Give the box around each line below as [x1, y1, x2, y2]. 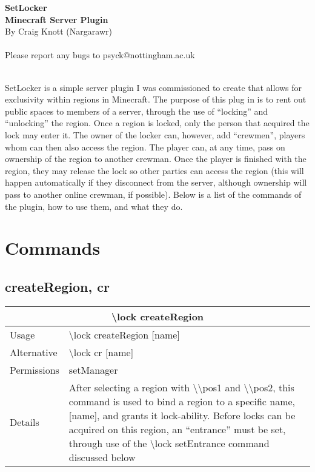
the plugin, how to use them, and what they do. [5, 200, 183, 212]
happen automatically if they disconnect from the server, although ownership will [5, 176, 307, 189]
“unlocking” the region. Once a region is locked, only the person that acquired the [5, 116, 310, 129]
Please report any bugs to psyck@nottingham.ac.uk [5, 49, 195, 61]
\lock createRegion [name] [68, 327, 180, 342]
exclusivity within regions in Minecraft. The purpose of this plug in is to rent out [5, 93, 307, 106]
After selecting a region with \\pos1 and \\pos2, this [68, 380, 294, 394]
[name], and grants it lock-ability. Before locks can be [68, 408, 296, 422]
